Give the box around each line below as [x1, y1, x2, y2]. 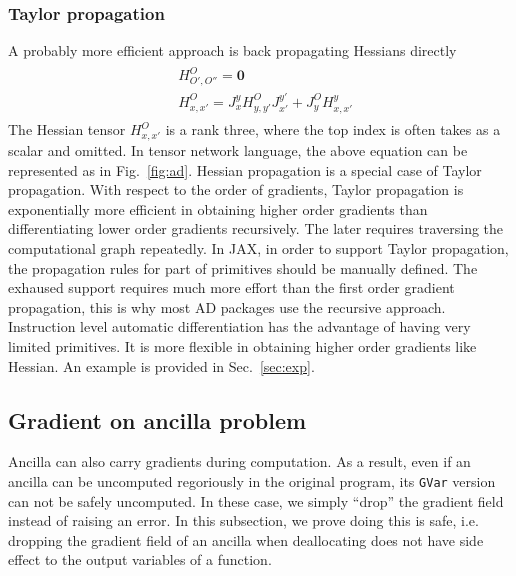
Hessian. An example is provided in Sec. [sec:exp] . [8, 355, 315, 376]
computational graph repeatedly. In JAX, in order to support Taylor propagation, [8, 238, 509, 259]
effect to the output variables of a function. [8, 549, 272, 570]
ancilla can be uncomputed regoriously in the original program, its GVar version [8, 471, 496, 492]
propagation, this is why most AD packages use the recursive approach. [8, 296, 446, 317]
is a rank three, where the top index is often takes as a [165, 119, 501, 140]
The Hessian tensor [8, 119, 126, 140]
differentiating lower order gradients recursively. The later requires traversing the [8, 218, 504, 239]
